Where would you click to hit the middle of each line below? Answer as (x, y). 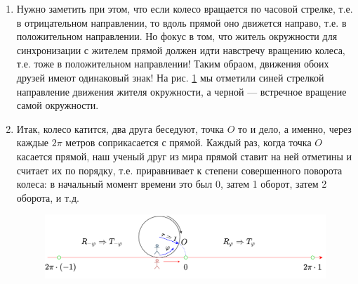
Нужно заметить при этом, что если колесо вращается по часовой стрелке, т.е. (185, 8)
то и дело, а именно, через (295, 128)
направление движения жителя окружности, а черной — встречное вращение (181, 91)
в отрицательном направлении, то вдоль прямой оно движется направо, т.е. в (181, 22)
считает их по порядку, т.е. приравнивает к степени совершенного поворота (179, 170)
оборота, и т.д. (48, 197)
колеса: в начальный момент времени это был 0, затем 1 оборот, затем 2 (172, 184)
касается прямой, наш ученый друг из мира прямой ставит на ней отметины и (184, 156)
